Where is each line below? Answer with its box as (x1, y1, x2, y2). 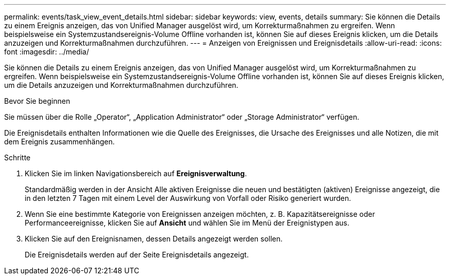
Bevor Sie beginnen (4, 97, 70, 105)
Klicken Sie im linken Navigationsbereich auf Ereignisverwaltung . (25, 169, 247, 178)
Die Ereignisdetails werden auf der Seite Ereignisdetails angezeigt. (25, 250, 249, 259)
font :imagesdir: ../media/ (4, 47, 89, 56)
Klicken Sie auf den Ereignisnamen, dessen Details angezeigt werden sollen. (25, 234, 283, 243)
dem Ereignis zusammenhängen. (4, 137, 115, 146)
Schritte (4, 153, 31, 162)
